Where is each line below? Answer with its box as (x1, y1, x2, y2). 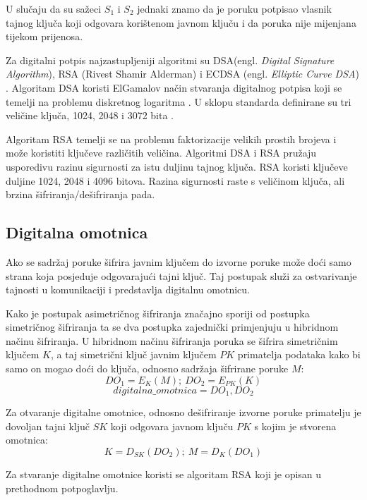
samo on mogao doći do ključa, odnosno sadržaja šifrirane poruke (6, 361, 289, 376)
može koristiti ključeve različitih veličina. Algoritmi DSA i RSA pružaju (6, 145, 317, 160)
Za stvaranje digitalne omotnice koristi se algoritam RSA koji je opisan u (6, 466, 322, 481)
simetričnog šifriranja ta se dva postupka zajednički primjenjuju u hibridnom (6, 319, 339, 334)
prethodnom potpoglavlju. (6, 480, 119, 495)
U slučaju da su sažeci (6, 1, 102, 16)
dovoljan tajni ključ (6, 418, 90, 433)
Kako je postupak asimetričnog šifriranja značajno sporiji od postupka (6, 305, 310, 320)
